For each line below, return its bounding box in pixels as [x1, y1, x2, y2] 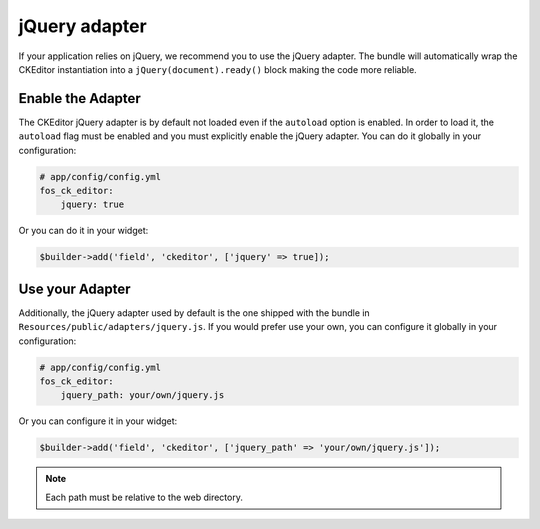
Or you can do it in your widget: [18, 225, 149, 237]
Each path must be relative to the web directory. [45, 491, 244, 503]
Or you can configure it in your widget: [18, 415, 178, 427]
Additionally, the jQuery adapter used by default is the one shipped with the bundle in [18, 306, 370, 319]
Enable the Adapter [18, 90, 142, 107]
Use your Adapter [18, 280, 131, 297]
